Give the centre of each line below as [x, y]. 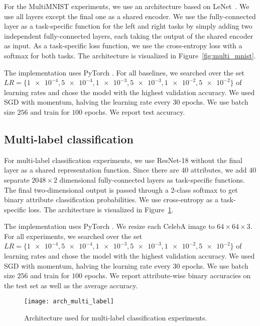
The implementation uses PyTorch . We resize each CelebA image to [109, 226]
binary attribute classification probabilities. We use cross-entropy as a [111, 199]
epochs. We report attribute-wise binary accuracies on [168, 275]
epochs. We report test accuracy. [135, 111]
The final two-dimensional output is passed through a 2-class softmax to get [121, 189]
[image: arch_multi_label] [69, 302]
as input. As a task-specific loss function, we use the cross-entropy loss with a [123, 46]
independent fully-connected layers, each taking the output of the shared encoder [129, 35]
